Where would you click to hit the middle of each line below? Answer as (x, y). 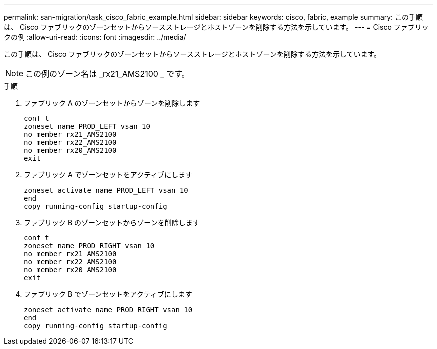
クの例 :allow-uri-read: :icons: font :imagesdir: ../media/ (95, 37)
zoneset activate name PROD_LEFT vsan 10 (106, 190)
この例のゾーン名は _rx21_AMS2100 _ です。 (108, 74)
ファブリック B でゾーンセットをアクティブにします (108, 294)
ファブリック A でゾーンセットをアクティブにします (108, 174)
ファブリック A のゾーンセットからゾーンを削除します (112, 103)
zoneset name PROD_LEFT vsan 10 (87, 126)
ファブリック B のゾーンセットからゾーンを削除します (112, 222)
